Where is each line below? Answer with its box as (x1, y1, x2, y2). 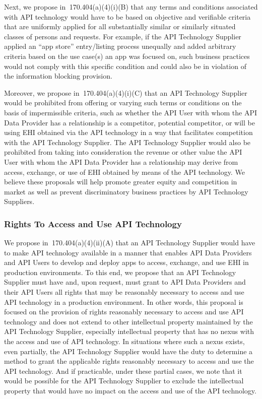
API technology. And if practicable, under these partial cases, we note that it (4, 365, 242, 376)
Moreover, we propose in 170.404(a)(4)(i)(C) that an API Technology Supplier (4, 87, 247, 98)
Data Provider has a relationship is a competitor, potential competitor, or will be (4, 117, 255, 127)
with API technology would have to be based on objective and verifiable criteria (4, 11, 251, 22)
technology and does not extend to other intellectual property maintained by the (4, 316, 253, 326)
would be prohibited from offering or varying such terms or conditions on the (4, 97, 242, 108)
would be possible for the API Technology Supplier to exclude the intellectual (4, 375, 244, 386)
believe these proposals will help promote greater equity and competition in (4, 176, 237, 187)
